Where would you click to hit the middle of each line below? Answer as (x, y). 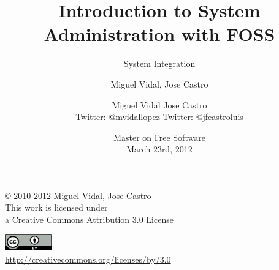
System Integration (159, 63)
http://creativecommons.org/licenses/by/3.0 (88, 259)
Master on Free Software (159, 137)
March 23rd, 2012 (159, 149)
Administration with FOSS (159, 34)
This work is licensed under (56, 207)
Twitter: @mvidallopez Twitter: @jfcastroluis (159, 117)
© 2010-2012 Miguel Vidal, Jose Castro (78, 195)
